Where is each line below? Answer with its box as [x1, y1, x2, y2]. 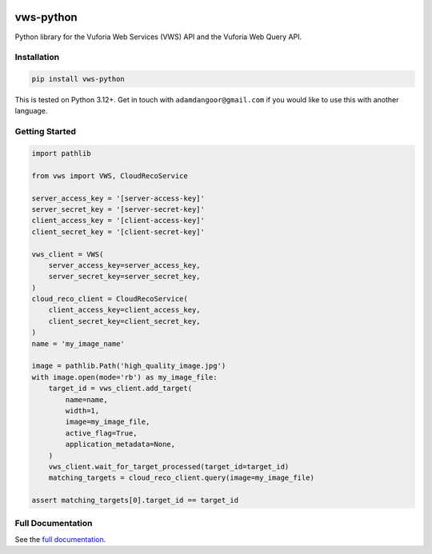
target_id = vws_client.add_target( [48, 384, 192, 393]
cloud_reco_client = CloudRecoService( [31, 294, 188, 304]
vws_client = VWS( [31, 249, 104, 259]
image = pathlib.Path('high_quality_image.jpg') [31, 361, 226, 371]
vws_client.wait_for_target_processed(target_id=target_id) [48, 462, 290, 471]
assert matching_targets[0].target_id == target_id [31, 496, 239, 505]
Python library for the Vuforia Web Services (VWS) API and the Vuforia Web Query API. [14, 32, 302, 42]
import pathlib [31, 149, 91, 157]
